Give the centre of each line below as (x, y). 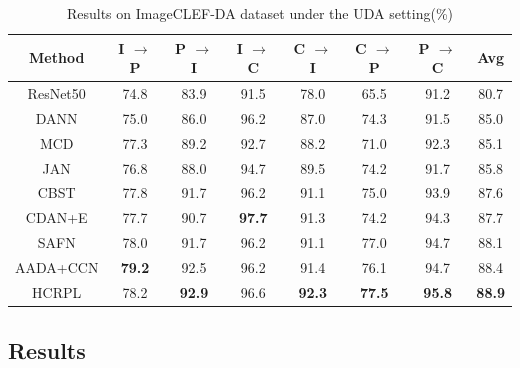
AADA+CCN (57, 266)
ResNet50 (56, 93)
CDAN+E (56, 217)
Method (57, 57)
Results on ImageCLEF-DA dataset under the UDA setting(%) (260, 13)
